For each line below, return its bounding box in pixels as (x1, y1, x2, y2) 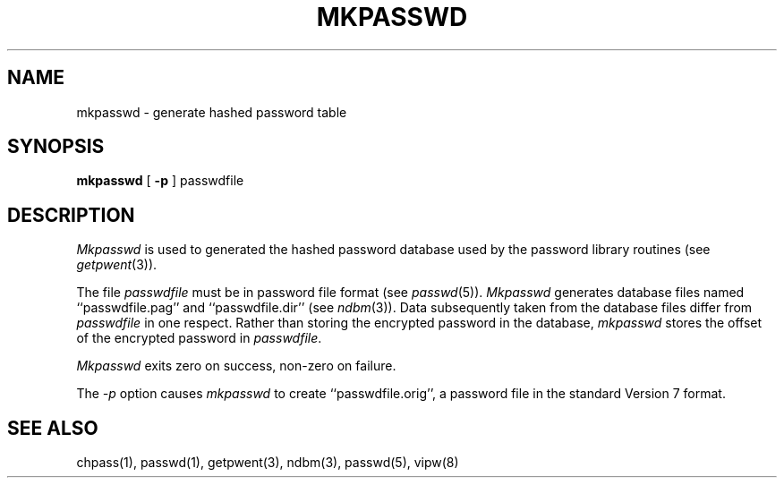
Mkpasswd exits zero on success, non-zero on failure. (76, 358, 396, 374)
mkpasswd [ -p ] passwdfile (76, 173, 244, 189)
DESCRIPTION (7, 203, 135, 226)
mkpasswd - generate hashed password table (76, 104, 347, 120)
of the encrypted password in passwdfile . (76, 330, 322, 346)
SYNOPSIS (7, 135, 105, 158)
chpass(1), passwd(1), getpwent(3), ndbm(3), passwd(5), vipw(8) (76, 455, 459, 471)
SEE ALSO (7, 416, 98, 439)
